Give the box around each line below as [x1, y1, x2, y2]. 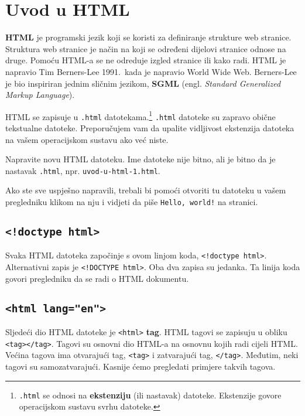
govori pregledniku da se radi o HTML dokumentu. [5, 272, 189, 284]
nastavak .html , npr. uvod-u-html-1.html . [5, 164, 160, 176]
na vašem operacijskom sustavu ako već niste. [5, 133, 169, 145]
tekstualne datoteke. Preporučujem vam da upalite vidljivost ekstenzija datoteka [5, 122, 294, 134]
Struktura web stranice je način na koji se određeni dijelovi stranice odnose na [5, 42, 286, 54]
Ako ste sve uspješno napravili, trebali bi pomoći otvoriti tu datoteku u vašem [5, 184, 286, 196]
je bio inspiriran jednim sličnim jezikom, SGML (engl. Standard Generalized [5, 77, 281, 89]
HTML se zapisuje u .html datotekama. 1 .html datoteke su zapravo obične [5, 108, 276, 122]
